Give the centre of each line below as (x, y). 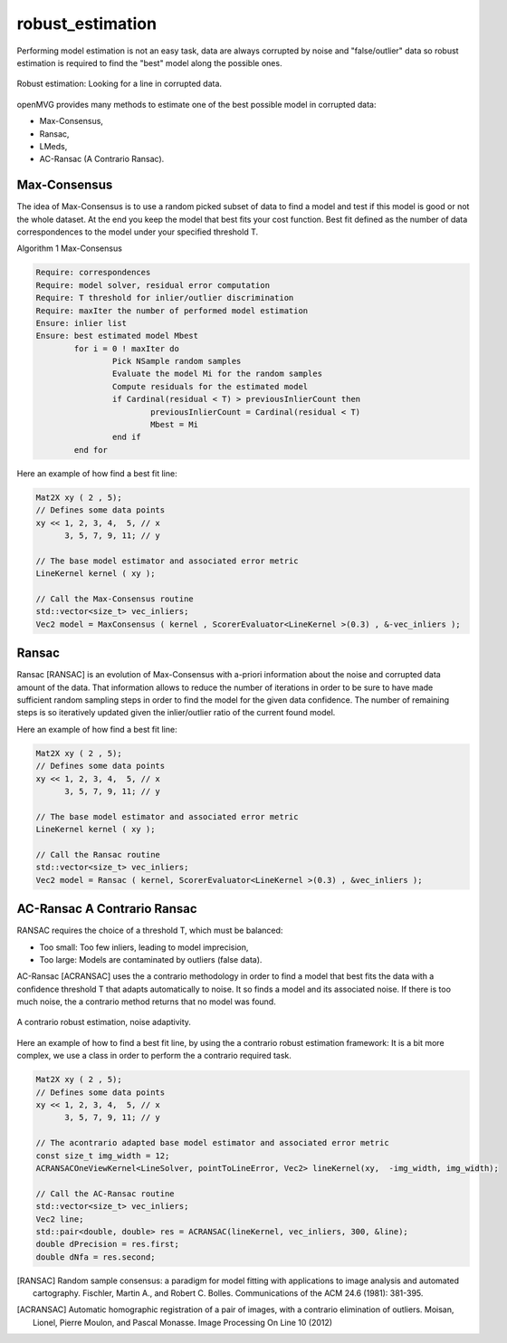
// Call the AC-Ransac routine (105, 1194)
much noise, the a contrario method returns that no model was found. (146, 1002)
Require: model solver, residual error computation (153, 285)
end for (91, 450)
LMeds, (53, 146)
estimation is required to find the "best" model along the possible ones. (149, 62)
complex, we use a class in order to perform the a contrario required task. (154, 1056)
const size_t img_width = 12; (103, 1156)
